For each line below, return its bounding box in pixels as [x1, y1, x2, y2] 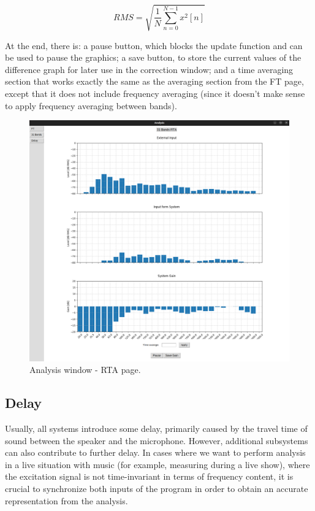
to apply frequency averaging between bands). [5, 99, 177, 112]
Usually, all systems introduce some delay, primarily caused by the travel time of [5, 422, 308, 435]
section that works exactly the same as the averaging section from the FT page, [5, 75, 304, 88]
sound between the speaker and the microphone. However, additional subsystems [5, 434, 308, 447]
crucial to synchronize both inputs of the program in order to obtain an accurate [5, 482, 308, 494]
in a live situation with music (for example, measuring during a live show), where [5, 458, 310, 471]
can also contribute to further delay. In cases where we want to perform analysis [5, 446, 306, 459]
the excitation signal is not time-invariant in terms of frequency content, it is [5, 470, 294, 483]
